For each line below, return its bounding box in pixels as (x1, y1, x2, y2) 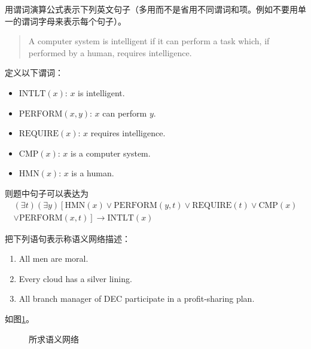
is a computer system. (71, 146, 151, 159)
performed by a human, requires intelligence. (28, 46, 192, 59)
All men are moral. (19, 252, 89, 265)
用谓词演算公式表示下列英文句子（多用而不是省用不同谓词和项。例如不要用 (5, 3, 298, 15)
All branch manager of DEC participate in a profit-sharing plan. (19, 292, 255, 305)
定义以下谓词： (5, 66, 63, 79)
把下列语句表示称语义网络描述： (5, 232, 130, 244)
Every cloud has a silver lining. (19, 272, 132, 284)
